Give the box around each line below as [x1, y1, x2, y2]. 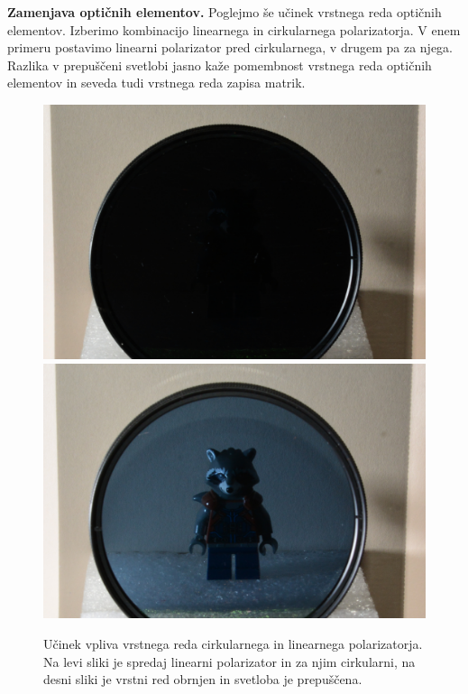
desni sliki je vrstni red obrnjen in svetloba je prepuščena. [43, 670, 362, 689]
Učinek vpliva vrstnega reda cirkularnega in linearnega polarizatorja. [43, 634, 423, 652]
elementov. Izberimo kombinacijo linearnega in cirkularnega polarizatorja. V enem [7, 20, 461, 39]
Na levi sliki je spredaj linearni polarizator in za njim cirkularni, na [43, 652, 416, 671]
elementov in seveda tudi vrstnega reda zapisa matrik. [7, 73, 306, 92]
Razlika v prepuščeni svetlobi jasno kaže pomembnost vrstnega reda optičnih [7, 55, 432, 74]
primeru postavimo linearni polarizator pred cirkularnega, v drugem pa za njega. [7, 38, 453, 57]
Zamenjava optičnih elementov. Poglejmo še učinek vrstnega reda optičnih [7, 3, 442, 21]
